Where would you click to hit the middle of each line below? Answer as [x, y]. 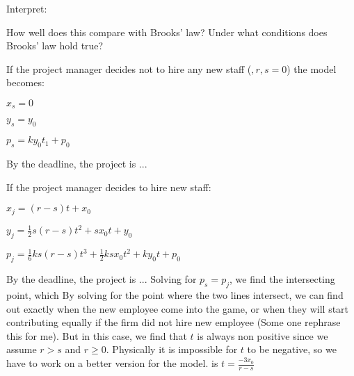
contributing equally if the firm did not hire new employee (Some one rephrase [174, 322]
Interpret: [27, 8]
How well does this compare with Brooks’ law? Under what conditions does [167, 32]
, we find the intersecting [282, 279]
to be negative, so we [292, 349]
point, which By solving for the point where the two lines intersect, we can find [175, 295]
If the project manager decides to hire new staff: [109, 187]
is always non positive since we [263, 335]
